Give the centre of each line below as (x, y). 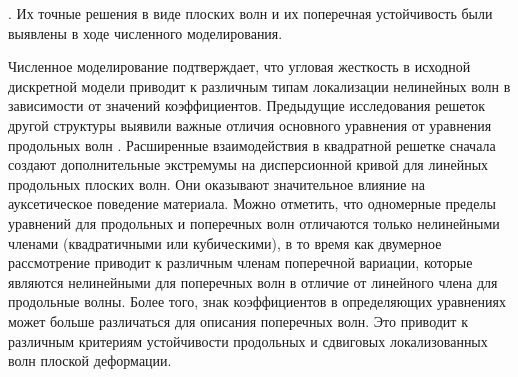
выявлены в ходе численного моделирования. (145, 32)
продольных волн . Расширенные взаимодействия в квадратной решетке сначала (252, 144)
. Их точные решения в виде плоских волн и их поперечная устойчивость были (250, 13)
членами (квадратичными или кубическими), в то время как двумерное (225, 242)
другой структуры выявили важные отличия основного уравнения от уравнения (250, 124)
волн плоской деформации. (90, 360)
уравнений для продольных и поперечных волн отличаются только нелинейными (254, 222)
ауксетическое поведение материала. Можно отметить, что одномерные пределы (252, 203)
